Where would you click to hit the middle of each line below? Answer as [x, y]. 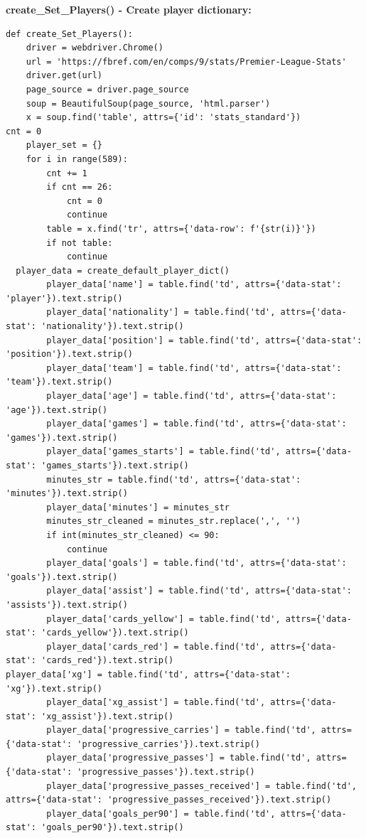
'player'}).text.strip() [64, 298]
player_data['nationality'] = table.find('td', [161, 312]
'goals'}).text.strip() [62, 577]
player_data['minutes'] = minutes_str [138, 507]
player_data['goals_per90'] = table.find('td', [161, 813]
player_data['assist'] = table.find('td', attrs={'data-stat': [199, 591]
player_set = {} [64, 145]
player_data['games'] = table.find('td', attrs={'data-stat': [197, 424]
